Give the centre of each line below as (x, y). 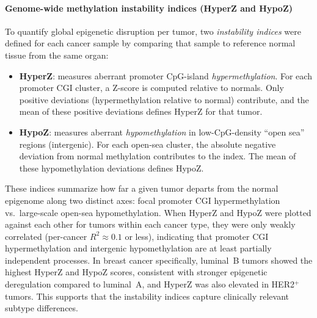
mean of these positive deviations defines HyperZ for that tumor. (141, 111)
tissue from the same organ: (57, 55)
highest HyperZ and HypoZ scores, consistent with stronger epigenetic (136, 272)
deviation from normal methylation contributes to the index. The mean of (158, 156)
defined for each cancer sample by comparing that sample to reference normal (150, 43)
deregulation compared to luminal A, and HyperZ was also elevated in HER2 (150, 284)
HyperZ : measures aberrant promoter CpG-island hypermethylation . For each (166, 75)
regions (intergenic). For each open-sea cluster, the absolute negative (148, 144)
